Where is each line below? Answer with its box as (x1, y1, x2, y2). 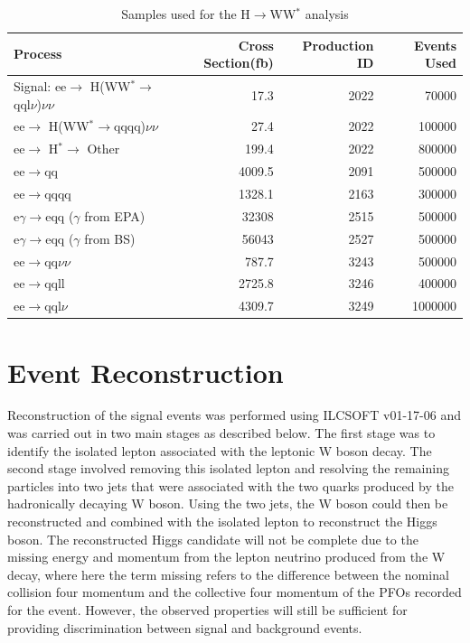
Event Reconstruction (7, 353, 284, 390)
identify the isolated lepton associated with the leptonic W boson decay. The (7, 441, 432, 460)
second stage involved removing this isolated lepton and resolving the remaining (7, 459, 449, 478)
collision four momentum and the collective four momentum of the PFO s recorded (7, 582, 462, 601)
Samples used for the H (121, 5, 250, 23)
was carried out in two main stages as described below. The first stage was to (7, 424, 436, 443)
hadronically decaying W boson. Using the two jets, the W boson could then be (7, 494, 448, 513)
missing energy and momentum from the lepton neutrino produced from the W (7, 547, 446, 566)
